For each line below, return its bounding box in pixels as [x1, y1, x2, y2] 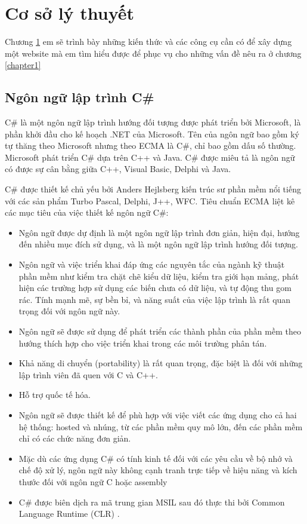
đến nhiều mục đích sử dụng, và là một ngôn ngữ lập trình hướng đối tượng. [18, 238, 298, 250]
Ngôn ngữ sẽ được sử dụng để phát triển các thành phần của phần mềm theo [18, 325, 301, 338]
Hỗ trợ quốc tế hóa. [18, 388, 91, 401]
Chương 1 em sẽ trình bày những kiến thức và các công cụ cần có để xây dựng [5, 35, 292, 48]
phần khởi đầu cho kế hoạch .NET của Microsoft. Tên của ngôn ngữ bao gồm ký [5, 127, 299, 140]
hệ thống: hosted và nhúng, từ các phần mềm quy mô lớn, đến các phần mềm [18, 420, 303, 433]
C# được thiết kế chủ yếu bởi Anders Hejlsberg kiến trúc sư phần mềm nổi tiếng [5, 183, 301, 195]
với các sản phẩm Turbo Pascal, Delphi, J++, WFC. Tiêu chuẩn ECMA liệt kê [5, 194, 295, 207]
